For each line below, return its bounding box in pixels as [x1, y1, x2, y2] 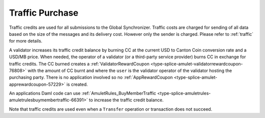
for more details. [9, 38, 43, 44]
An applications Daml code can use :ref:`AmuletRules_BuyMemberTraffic [9, 91, 157, 96]
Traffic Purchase [9, 7, 79, 18]
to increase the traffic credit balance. [89, 97, 164, 103]
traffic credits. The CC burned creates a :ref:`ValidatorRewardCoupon [9, 61, 150, 67]
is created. [66, 81, 88, 87]
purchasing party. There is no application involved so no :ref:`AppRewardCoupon [9, 74, 173, 80]
